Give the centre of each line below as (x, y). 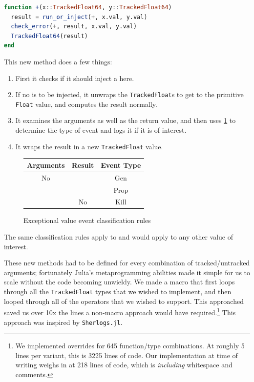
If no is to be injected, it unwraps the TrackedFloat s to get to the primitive (129, 94)
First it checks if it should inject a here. (75, 78)
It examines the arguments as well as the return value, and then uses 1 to (126, 120)
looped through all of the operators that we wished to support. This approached (124, 301)
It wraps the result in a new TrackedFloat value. (89, 146)
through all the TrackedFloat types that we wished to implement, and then (118, 291)
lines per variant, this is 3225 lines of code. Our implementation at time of (127, 355)
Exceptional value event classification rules (87, 220)
